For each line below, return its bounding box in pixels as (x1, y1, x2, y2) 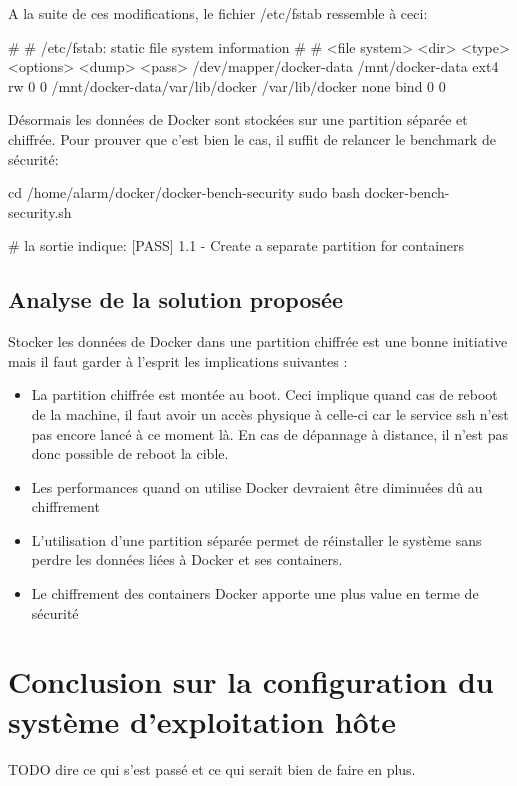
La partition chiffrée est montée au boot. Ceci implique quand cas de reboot (31, 384, 498, 405)
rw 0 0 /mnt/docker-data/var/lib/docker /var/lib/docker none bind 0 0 (8, 75, 446, 96)
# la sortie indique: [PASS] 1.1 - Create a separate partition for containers (8, 235, 465, 256)
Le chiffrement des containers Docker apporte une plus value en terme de (31, 583, 479, 604)
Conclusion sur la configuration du (8, 661, 494, 702)
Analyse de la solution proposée (8, 284, 344, 315)
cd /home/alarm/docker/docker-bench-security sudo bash (8, 182, 360, 203)
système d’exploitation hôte (8, 700, 397, 741)
